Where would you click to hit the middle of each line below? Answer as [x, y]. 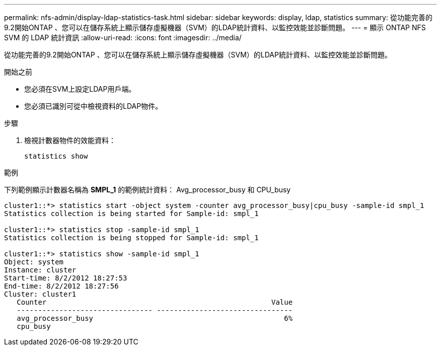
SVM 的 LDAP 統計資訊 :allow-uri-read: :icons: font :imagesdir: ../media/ [123, 38]
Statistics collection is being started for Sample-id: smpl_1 [131, 214]
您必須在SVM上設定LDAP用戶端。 [80, 89]
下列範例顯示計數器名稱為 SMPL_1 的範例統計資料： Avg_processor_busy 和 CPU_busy [148, 190]
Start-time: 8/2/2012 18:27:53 [66, 278]
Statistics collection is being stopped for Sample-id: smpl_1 [131, 238]
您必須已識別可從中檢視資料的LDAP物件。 [93, 106]
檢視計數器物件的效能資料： [70, 140]
